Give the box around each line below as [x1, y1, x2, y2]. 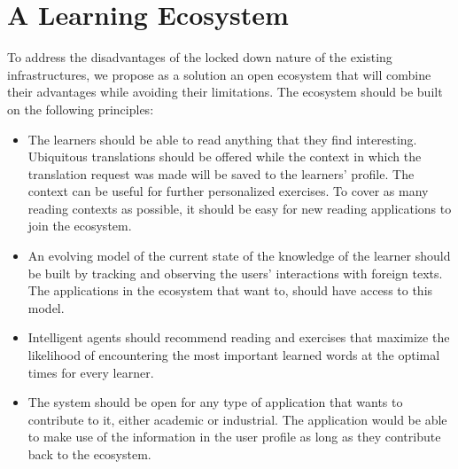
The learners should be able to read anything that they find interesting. [27, 129, 417, 148]
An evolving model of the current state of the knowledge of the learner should [27, 246, 451, 265]
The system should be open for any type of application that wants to [27, 393, 403, 411]
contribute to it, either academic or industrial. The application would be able [27, 410, 447, 428]
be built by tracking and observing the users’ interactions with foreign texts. [27, 263, 443, 282]
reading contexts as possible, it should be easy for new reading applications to [27, 199, 452, 217]
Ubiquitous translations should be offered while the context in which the [27, 147, 422, 166]
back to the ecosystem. [27, 445, 151, 463]
